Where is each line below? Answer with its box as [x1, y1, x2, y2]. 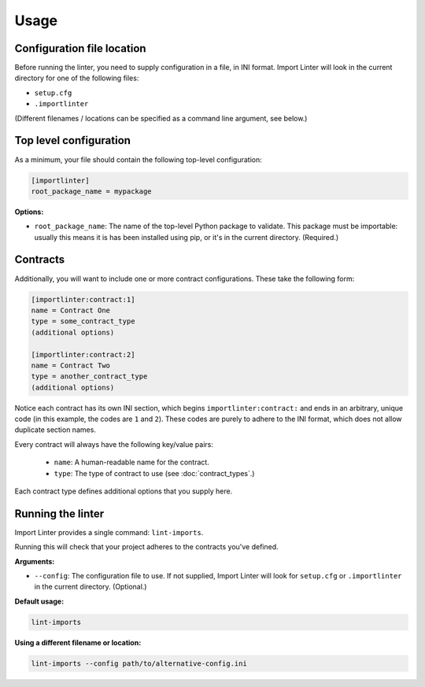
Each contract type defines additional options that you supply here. [14, 486, 233, 496]
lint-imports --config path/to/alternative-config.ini [31, 659, 247, 668]
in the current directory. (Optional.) [34, 582, 147, 592]
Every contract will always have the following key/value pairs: [14, 439, 214, 449]
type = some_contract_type [31, 317, 135, 326]
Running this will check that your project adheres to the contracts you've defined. [14, 542, 279, 552]
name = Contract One [31, 305, 110, 315]
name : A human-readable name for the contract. [54, 457, 210, 467]
